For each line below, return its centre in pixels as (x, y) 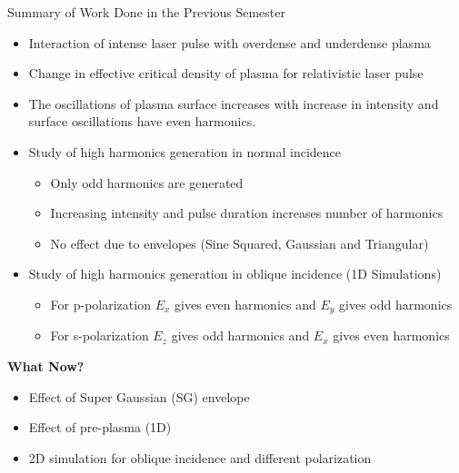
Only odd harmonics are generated (147, 182)
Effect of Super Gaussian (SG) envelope (139, 396)
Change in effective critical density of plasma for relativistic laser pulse (226, 73)
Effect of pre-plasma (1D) (100, 427)
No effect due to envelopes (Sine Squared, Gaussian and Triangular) (239, 243)
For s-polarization (100, 335)
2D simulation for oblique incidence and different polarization (200, 457)
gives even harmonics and (245, 304)
